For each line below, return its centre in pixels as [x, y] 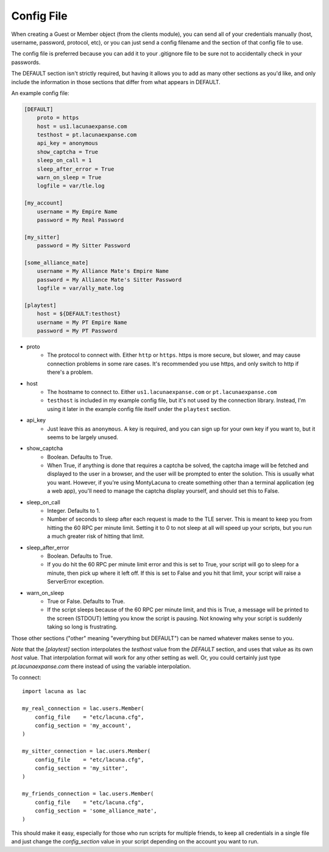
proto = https [58, 118]
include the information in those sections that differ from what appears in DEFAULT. [116, 82]
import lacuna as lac [54, 692]
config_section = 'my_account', [83, 726]
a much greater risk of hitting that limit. [96, 537]
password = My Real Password [80, 220]
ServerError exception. [76, 582]
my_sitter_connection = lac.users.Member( [87, 751]
